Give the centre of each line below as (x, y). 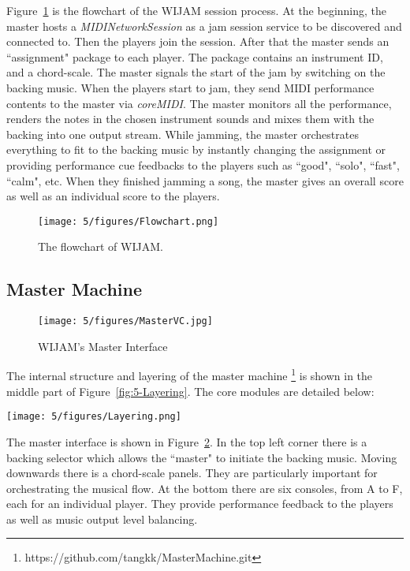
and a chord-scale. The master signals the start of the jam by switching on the (196, 72)
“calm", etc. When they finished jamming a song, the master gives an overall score (205, 180)
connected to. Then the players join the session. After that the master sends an (198, 41)
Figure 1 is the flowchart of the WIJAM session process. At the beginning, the (197, 10)
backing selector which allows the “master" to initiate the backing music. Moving (202, 457)
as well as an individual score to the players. (113, 196)
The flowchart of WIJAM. (101, 246)
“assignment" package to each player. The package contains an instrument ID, (195, 56)
